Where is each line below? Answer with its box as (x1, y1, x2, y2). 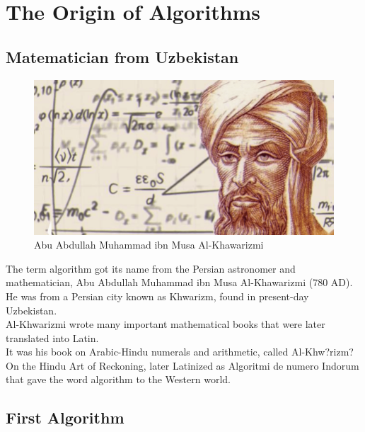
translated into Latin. (6, 330, 99, 345)
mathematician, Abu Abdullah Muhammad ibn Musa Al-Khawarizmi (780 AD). (6, 275, 353, 290)
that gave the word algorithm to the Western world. (6, 372, 231, 387)
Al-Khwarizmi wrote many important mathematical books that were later (6, 317, 325, 331)
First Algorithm (6, 407, 124, 428)
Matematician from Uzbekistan (6, 45, 239, 67)
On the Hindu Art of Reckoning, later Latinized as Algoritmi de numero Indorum (6, 358, 359, 373)
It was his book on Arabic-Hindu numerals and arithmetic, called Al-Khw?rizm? (6, 344, 354, 359)
